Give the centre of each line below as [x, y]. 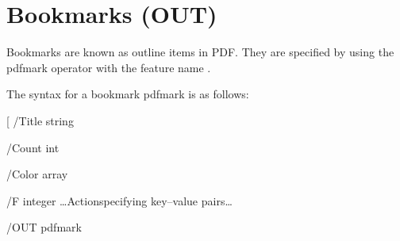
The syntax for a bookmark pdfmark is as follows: [128, 94]
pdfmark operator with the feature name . [109, 67]
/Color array [37, 174]
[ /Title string [40, 120]
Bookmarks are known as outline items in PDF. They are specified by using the [200, 52]
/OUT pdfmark [44, 227]
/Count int [33, 147]
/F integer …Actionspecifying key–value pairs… [119, 200]
